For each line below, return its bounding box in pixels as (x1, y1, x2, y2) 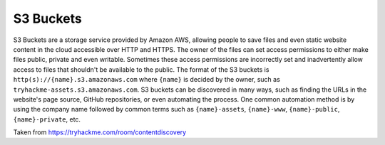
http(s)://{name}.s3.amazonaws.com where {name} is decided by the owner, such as (13, 75, 281, 84)
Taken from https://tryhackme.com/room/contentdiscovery (13, 128, 187, 136)
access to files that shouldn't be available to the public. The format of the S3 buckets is (13, 65, 269, 74)
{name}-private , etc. (13, 114, 81, 124)
